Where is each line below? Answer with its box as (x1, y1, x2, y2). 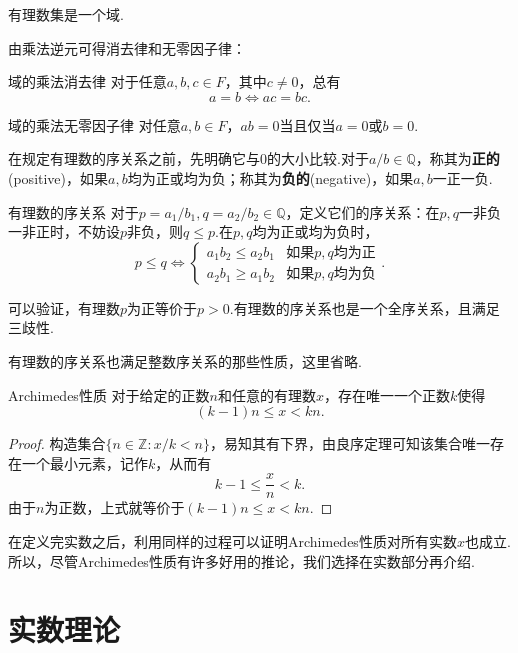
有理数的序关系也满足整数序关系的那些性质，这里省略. (8, 350, 362, 371)
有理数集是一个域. (8, 4, 124, 24)
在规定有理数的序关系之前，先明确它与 (8, 148, 260, 169)
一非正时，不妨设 (8, 221, 120, 242)
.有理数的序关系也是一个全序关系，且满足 (229, 297, 500, 318)
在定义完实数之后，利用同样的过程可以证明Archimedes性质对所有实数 (8, 530, 457, 551)
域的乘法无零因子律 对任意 (8, 114, 181, 135)
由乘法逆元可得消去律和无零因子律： (8, 37, 246, 58)
